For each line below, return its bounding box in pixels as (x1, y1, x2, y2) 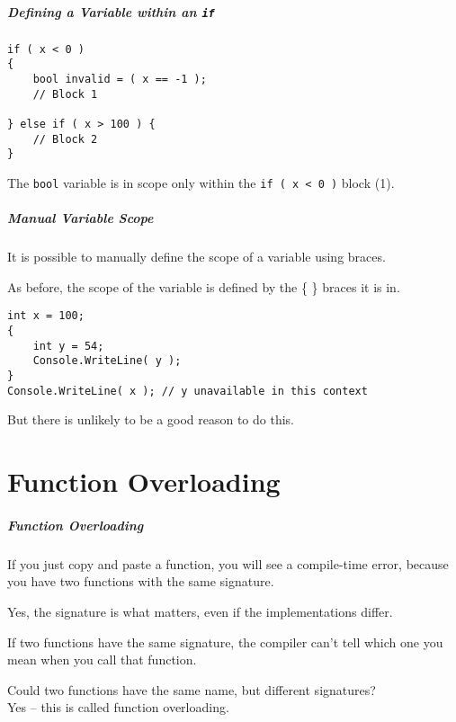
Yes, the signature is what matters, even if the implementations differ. (7, 602, 393, 620)
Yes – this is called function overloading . (7, 698, 229, 717)
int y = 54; (32, 339, 104, 352)
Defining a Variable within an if (7, 2, 215, 21)
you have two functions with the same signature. (7, 572, 274, 591)
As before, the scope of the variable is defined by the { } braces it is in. (7, 277, 400, 296)
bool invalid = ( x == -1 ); (32, 72, 207, 85)
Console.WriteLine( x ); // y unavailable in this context (7, 384, 368, 397)
